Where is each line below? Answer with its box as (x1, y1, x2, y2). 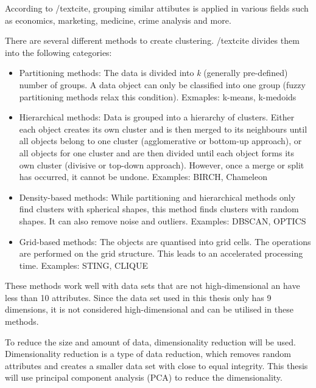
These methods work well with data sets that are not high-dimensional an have (5, 279, 300, 292)
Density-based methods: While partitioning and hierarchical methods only (19, 190, 296, 203)
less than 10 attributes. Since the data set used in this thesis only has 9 (5, 291, 272, 303)
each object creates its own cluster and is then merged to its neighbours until (19, 122, 307, 135)
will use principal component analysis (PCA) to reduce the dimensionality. (5, 371, 283, 384)
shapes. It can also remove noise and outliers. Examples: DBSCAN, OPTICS (19, 214, 306, 227)
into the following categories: (5, 46, 112, 58)
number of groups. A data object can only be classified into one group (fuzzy (19, 78, 306, 91)
